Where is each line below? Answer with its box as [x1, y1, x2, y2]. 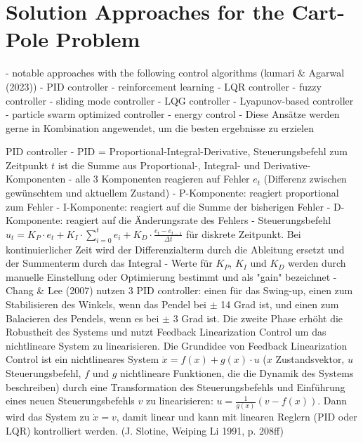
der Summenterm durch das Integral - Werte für [6, 256, 213, 270]
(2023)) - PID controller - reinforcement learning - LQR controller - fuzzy [6, 79, 322, 93]
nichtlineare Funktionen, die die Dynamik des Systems [120, 365, 354, 380]
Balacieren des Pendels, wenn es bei [6, 310, 159, 325]
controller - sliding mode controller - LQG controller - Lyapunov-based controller [6, 93, 354, 107]
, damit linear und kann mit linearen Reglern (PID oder [116, 409, 357, 424]
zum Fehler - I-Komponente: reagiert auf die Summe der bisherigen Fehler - [6, 199, 331, 213]
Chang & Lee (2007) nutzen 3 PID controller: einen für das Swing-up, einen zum [6, 283, 353, 298]
